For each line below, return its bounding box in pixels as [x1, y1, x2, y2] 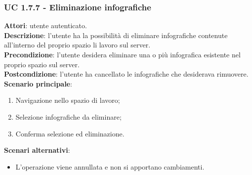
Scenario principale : [4, 78, 72, 88]
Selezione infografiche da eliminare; [15, 111, 122, 122]
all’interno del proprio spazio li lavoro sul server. [4, 40, 151, 50]
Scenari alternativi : [4, 145, 70, 155]
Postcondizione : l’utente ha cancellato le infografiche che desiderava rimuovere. [4, 69, 249, 79]
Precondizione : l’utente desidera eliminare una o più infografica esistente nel [4, 49, 241, 59]
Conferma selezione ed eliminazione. [15, 128, 125, 138]
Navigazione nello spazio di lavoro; [15, 95, 120, 105]
